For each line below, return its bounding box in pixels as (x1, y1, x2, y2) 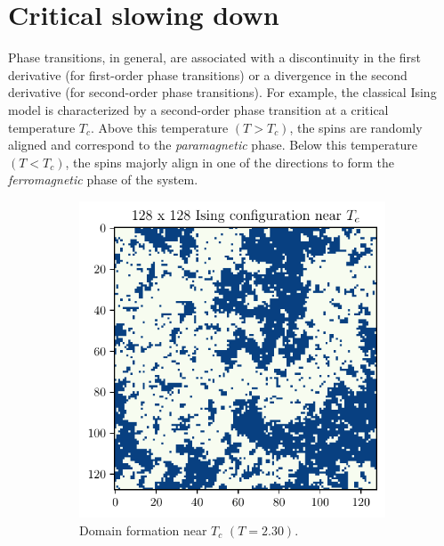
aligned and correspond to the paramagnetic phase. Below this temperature (8, 135, 418, 154)
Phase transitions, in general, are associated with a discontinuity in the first (8, 48, 422, 67)
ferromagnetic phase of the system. (8, 170, 198, 189)
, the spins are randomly (289, 118, 423, 136)
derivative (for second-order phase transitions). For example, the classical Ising (8, 83, 437, 102)
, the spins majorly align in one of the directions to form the (65, 152, 394, 171)
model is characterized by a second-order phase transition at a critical (8, 100, 389, 118)
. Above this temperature (91, 118, 229, 136)
